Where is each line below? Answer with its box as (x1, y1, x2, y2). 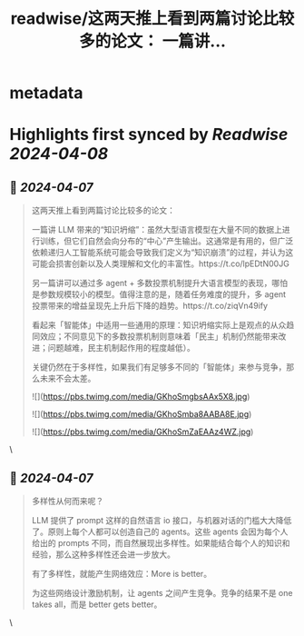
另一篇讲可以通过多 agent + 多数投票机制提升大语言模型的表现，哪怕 (31, 278, 289, 289)
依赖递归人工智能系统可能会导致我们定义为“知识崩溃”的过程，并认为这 (31, 247, 294, 258)
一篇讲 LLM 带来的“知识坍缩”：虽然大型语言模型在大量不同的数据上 (31, 224, 283, 235)
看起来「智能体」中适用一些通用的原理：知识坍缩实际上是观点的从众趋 (31, 320, 295, 331)
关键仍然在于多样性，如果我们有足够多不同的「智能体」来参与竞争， (31, 362, 287, 373)
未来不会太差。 (39, 373, 96, 384)
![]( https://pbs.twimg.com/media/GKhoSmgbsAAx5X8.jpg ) (31, 392, 250, 402)
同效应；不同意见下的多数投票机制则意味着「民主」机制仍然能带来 (31, 331, 279, 342)
